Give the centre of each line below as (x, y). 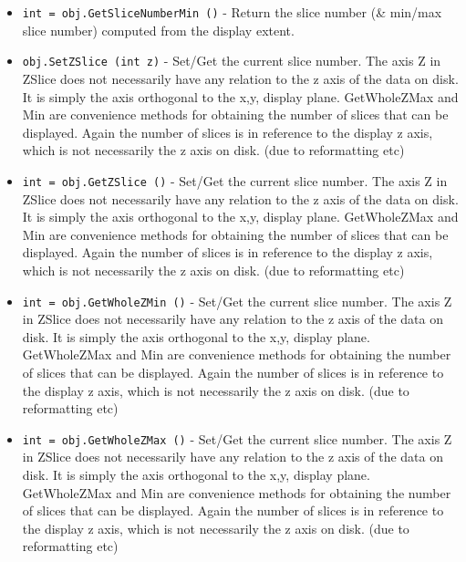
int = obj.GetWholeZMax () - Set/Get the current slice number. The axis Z (237, 438)
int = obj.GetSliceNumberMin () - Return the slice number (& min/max (232, 12)
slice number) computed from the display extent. (158, 30)
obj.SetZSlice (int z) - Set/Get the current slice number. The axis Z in (232, 61)
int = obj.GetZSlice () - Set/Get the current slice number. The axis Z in (235, 180)
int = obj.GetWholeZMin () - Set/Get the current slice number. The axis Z (237, 301)
